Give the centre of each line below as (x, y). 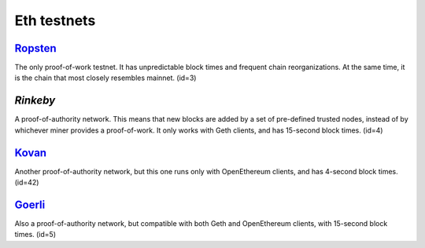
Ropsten (35, 48)
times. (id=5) (35, 235)
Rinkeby (35, 101)
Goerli (30, 204)
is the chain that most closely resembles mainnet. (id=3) (105, 78)
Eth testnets (55, 20)
